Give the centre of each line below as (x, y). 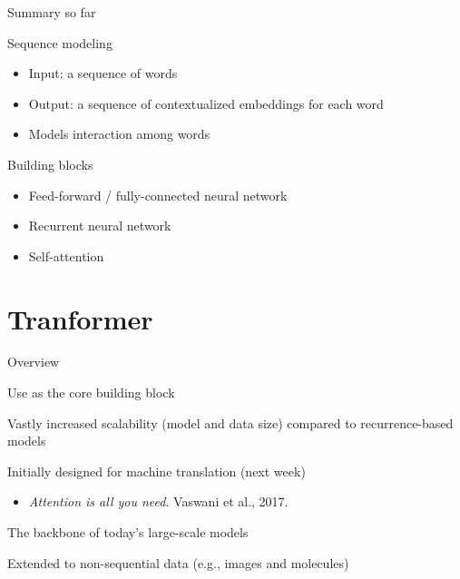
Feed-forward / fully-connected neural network (158, 195)
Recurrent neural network (100, 226)
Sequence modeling (60, 42)
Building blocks (50, 164)
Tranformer (80, 318)
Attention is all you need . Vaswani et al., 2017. (158, 501)
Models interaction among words (119, 134)
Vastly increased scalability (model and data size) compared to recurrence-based (230, 422)
